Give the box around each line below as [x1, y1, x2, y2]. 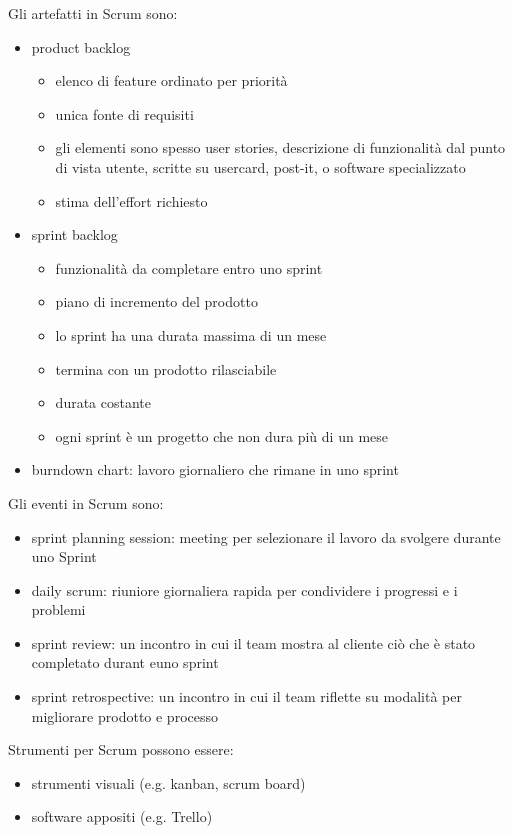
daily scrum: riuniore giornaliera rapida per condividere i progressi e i [31, 579, 458, 600]
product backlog [31, 36, 131, 57]
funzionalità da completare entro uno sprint [55, 257, 323, 278]
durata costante [55, 392, 151, 413]
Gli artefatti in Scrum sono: [8, 3, 178, 23]
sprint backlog [31, 224, 118, 245]
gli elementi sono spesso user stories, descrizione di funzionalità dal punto [55, 137, 506, 158]
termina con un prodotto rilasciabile [55, 358, 277, 379]
